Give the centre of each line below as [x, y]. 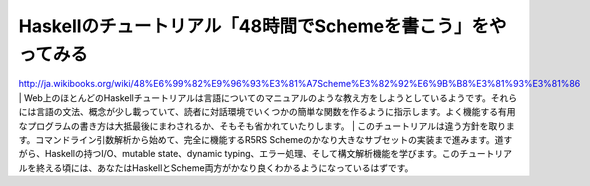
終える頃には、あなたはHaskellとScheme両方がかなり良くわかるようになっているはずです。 [224, 167]
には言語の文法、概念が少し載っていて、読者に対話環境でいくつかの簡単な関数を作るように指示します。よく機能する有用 [267, 112]
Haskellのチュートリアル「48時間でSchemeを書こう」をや [262, 26]
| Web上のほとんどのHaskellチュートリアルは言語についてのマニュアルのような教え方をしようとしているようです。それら [268, 97]
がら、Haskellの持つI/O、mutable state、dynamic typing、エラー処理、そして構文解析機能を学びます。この [239, 154]
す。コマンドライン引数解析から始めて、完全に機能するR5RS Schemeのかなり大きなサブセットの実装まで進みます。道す [265, 139]
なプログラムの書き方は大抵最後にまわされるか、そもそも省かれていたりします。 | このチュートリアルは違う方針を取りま [266, 126]
